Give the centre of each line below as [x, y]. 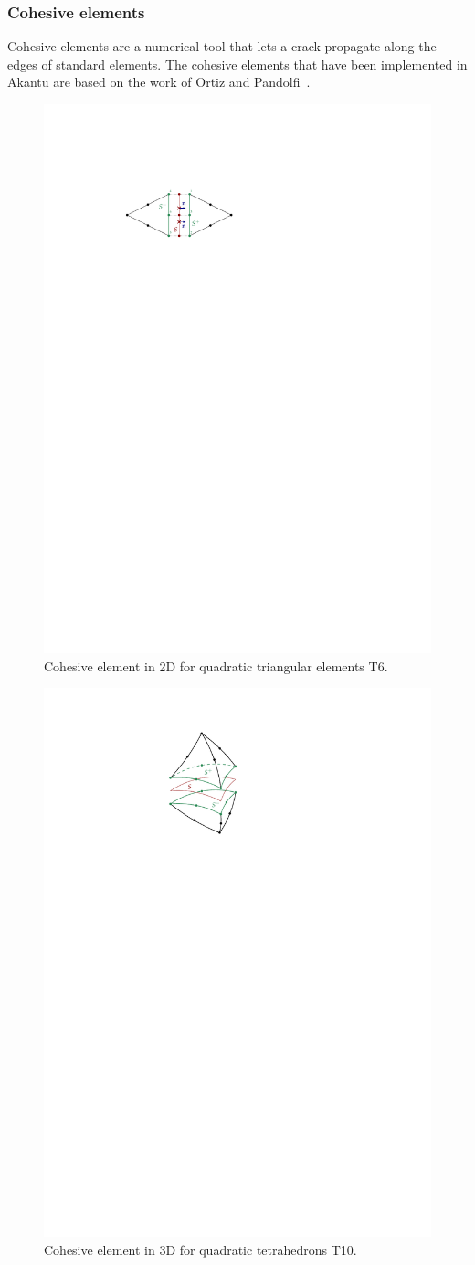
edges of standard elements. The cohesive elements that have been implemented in [237, 64]
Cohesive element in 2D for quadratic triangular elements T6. [216, 665]
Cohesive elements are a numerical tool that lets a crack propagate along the [222, 46]
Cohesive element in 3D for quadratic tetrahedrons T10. [201, 1249]
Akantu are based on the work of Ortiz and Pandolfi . [159, 82]
